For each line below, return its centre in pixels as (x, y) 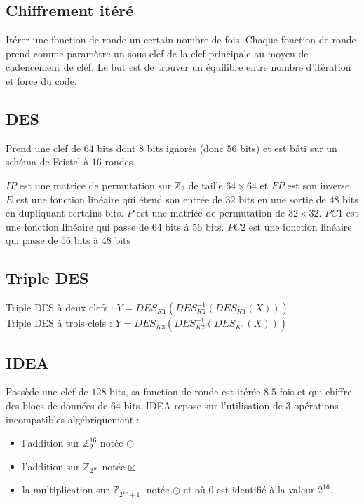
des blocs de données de (57, 405)
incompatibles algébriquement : (73, 419)
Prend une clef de (43, 148)
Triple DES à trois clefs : (59, 323)
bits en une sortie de (282, 199)
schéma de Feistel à (47, 162)
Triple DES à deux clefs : (60, 307)
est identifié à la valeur (266, 490)
